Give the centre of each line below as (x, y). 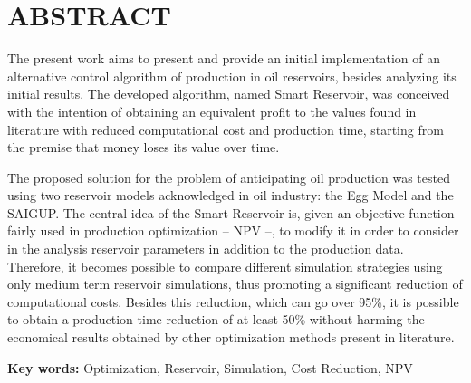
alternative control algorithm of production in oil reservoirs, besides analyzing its (232, 76)
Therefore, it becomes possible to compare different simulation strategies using (225, 266)
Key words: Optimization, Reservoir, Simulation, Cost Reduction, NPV (210, 367)
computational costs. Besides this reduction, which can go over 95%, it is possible (233, 301)
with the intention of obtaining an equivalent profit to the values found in (212, 111)
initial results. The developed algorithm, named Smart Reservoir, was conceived (229, 94)
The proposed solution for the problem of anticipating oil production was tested (229, 177)
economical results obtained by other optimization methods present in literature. (231, 337)
